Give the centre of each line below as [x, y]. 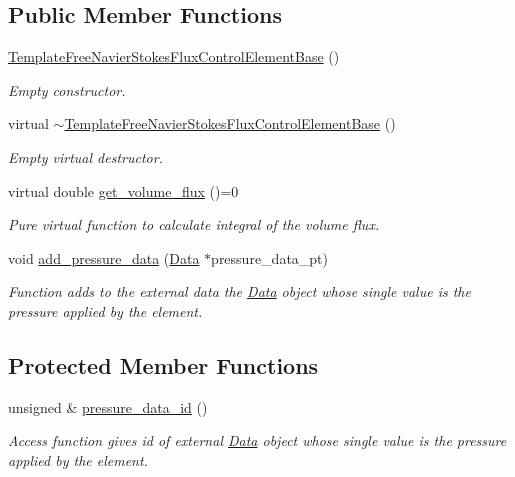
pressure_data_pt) [270, 257]
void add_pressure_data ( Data [104, 257]
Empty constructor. [67, 89]
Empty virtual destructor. [85, 156]
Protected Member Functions [163, 364]
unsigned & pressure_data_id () [108, 406]
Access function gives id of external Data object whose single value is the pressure [257, 440]
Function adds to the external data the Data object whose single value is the [239, 291]
